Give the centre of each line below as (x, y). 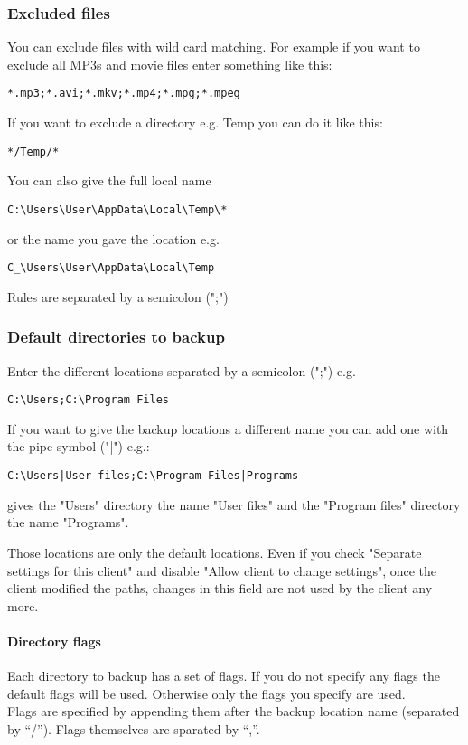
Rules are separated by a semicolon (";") (118, 296)
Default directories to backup (116, 337)
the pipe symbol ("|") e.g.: (79, 446)
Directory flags (54, 641)
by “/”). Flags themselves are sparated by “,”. (134, 728)
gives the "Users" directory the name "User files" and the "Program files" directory (234, 504)
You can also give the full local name (109, 180)
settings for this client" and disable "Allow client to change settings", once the (222, 570)
